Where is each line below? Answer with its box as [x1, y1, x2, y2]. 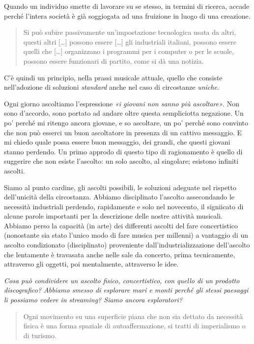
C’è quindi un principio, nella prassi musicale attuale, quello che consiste [4, 72, 223, 82]
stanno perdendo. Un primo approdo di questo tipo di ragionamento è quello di [4, 146, 243, 156]
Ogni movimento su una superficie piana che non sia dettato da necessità [23, 311, 243, 321]
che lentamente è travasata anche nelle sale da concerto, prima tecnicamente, [4, 249, 235, 259]
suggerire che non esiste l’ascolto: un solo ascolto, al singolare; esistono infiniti [4, 156, 239, 166]
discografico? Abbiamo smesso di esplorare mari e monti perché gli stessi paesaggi [4, 285, 249, 295]
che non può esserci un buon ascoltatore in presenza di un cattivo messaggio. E [4, 127, 242, 137]
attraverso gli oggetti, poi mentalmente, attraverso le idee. [4, 259, 179, 269]
